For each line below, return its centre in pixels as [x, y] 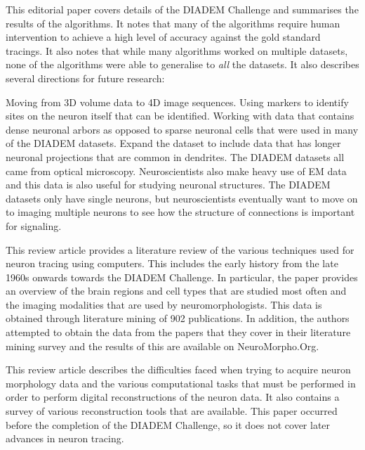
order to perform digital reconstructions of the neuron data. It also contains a [173, 397]
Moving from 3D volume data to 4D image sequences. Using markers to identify [177, 102]
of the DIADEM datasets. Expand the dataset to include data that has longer [173, 143]
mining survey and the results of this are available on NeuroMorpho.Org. [162, 346]
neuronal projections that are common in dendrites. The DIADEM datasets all [175, 156]
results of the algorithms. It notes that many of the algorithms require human [173, 23]
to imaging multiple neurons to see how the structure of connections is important [180, 212]
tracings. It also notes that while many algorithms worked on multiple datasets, [177, 50]
